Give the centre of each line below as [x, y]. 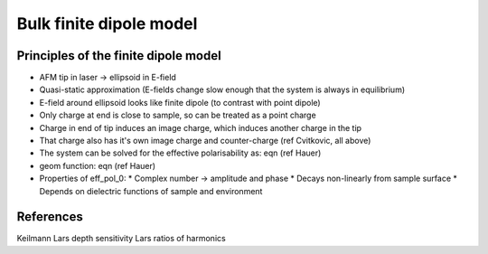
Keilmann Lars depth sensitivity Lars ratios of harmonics [121, 239]
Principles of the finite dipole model [119, 56]
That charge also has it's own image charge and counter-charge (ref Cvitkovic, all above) [205, 141]
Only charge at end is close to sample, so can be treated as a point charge [178, 115]
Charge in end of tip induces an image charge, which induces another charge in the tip [200, 127]
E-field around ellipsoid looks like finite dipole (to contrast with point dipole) [180, 102]
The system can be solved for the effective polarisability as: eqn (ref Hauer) [180, 153]
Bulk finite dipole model [107, 24]
